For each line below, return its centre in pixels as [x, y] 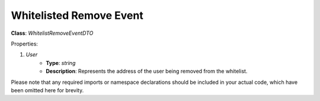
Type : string [61, 63]
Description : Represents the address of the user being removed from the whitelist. [147, 71]
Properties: [25, 44]
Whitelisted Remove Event [77, 15]
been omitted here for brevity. [47, 90]
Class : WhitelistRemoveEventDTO [52, 33]
